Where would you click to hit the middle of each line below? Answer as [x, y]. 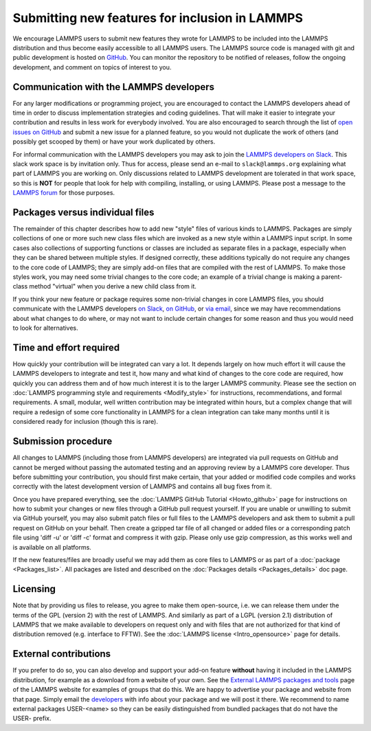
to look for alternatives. [45, 328]
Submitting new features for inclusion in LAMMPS [158, 18]
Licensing [34, 589]
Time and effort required [66, 347]
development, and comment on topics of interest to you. [92, 67]
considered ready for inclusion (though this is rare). [85, 422]
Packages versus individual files [83, 212]
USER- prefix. [32, 719]
